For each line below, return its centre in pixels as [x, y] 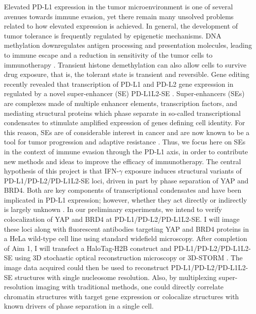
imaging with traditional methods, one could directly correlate [130, 287]
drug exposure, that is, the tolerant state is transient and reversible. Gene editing [127, 74]
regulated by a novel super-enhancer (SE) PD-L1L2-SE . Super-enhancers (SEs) [124, 93]
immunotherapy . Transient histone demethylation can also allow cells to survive [125, 64]
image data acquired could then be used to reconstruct [86, 267]
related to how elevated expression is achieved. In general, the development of [121, 26]
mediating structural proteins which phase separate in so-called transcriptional [122, 113]
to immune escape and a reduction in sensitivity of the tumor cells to [108, 54]
